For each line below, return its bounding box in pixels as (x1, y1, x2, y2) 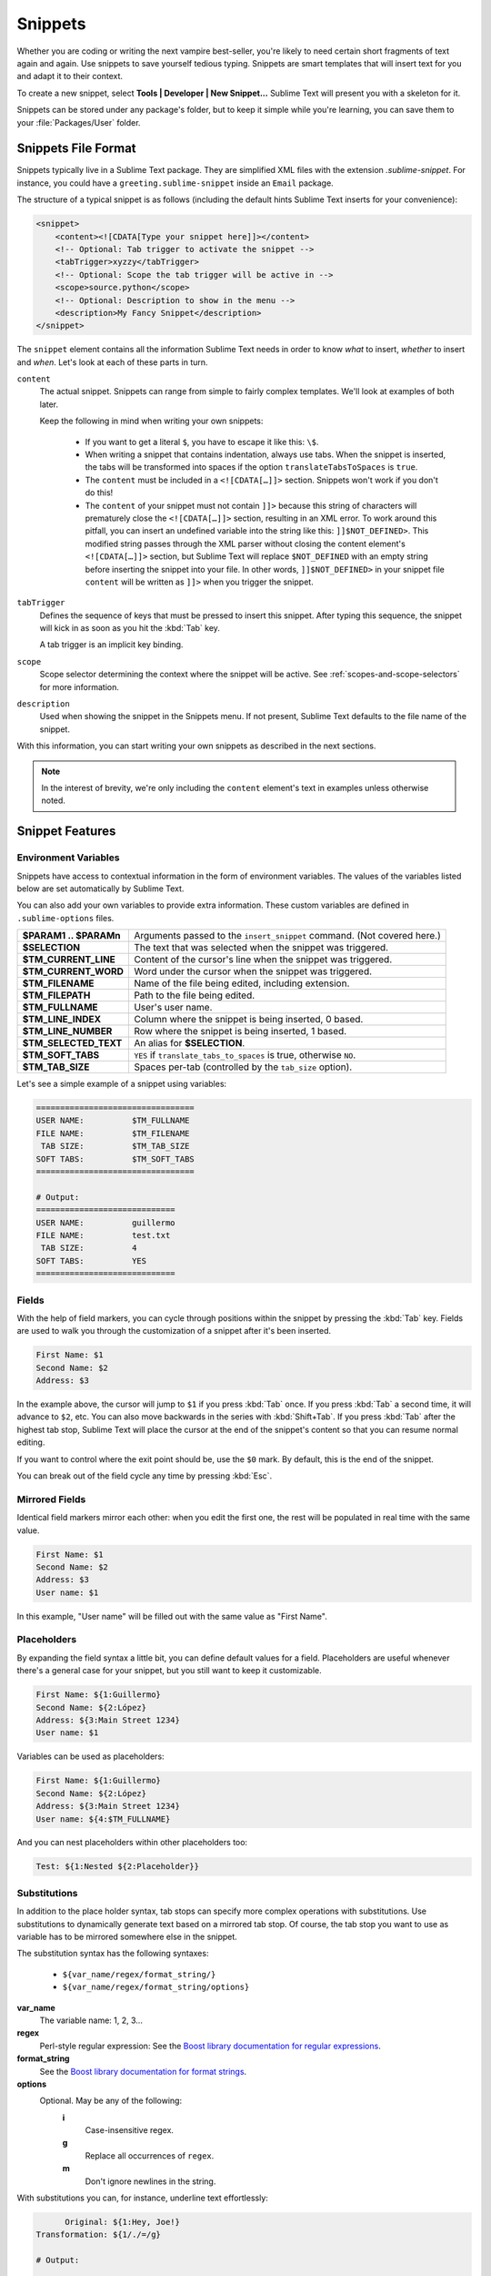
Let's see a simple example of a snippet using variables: (16, 1079, 227, 1090)
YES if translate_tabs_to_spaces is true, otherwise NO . (133, 1049, 356, 1062)
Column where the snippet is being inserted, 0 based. (133, 1013, 364, 1026)
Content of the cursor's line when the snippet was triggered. (133, 953, 393, 966)
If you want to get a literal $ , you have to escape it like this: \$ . (85, 436, 319, 447)
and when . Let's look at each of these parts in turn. (16, 356, 208, 368)
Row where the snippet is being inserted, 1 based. (133, 1025, 347, 1038)
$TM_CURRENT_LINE (22, 953, 115, 966)
